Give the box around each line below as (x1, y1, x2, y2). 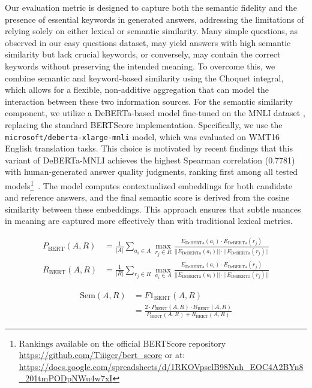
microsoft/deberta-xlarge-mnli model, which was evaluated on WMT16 (5, 130, 280, 143)
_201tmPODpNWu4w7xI (19, 372, 113, 384)
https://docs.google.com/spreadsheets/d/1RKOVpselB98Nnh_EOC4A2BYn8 (19, 360, 304, 372)
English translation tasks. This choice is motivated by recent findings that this (5, 142, 293, 154)
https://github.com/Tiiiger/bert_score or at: (19, 348, 185, 361)
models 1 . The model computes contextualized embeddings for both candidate (5, 177, 293, 192)
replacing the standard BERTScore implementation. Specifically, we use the (5, 118, 283, 131)
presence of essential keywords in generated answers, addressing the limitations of (5, 13, 304, 25)
